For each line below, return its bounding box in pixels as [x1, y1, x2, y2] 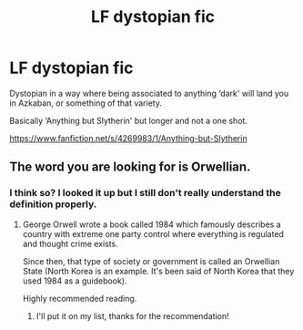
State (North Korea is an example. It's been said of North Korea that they [22, 265, 295, 276]
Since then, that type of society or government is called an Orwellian [22, 255, 280, 266]
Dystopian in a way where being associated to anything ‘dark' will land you [9, 88, 289, 98]
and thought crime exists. [22, 238, 118, 249]
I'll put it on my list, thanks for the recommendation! [35, 310, 229, 321]
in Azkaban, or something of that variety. [9, 98, 162, 108]
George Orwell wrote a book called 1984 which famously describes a [22, 219, 281, 230]
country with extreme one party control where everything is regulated [22, 228, 285, 239]
